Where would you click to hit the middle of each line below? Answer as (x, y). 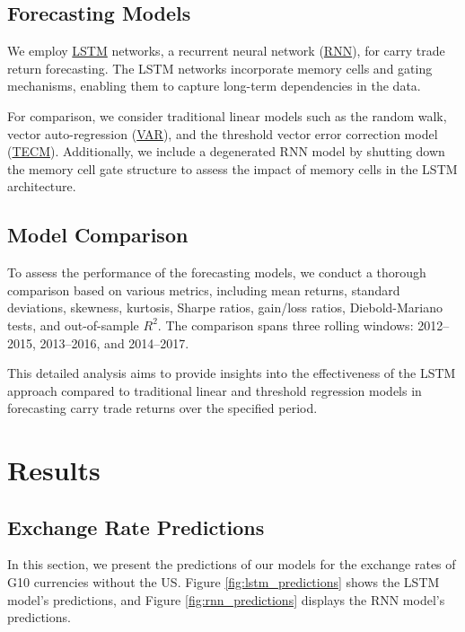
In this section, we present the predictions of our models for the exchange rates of (232, 564)
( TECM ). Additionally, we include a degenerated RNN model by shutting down (226, 151)
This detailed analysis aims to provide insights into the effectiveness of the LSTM (232, 373)
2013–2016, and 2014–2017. (114, 342)
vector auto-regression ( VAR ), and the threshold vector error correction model (223, 133)
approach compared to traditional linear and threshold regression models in (215, 390)
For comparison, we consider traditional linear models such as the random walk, (227, 115)
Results (54, 470)
